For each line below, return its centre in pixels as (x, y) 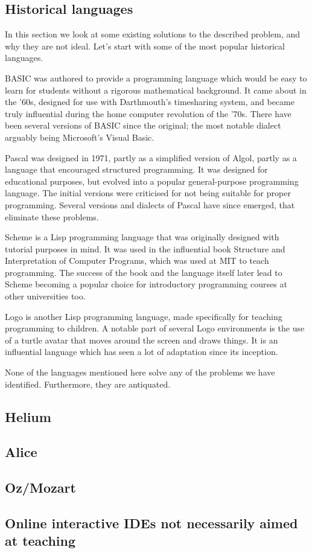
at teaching (40, 541)
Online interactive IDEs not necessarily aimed (151, 523)
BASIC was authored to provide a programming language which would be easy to (156, 78)
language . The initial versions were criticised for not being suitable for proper (148, 193)
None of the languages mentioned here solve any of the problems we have (140, 372)
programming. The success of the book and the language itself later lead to (144, 272)
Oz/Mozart (40, 487)
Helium (28, 416)
